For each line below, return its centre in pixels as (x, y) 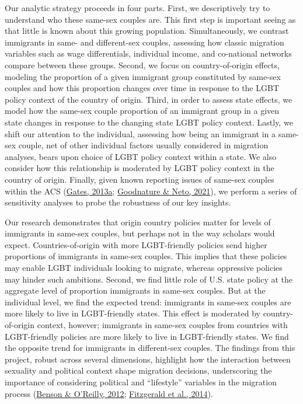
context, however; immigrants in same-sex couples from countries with (162, 325)
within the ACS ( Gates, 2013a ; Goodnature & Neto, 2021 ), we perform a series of (151, 191)
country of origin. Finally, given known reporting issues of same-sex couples (140, 179)
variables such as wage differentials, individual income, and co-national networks (148, 53)
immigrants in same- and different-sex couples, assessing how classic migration (144, 42)
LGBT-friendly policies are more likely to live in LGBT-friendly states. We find (147, 336)
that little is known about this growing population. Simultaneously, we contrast (147, 31)
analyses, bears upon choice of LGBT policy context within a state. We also (141, 156)
